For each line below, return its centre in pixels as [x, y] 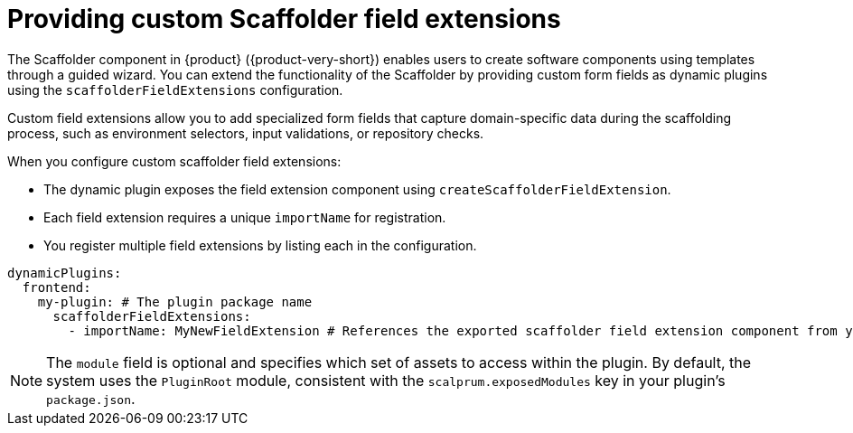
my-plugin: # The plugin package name [175, 301]
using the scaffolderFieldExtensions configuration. [175, 89]
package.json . [91, 398]
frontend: [56, 287]
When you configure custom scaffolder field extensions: [174, 161]
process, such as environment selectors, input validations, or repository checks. [246, 133]
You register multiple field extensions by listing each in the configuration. [260, 245]
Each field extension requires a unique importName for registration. [245, 217]
